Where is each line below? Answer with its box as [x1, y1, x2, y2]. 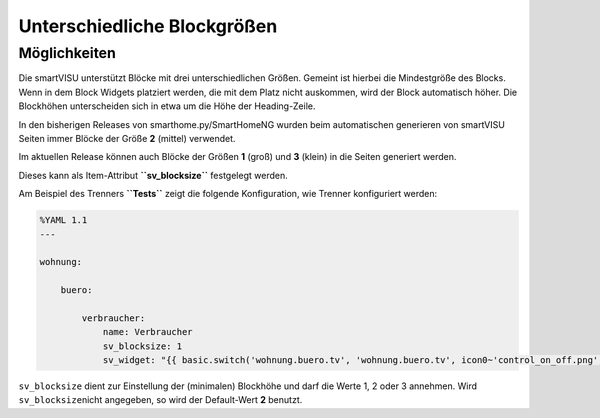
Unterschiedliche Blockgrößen [18, 15, 278, 37]
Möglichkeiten [18, 44, 117, 62]
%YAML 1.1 [39, 215, 88, 226]
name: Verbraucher [102, 326, 194, 338]
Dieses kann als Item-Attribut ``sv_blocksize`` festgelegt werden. [18, 169, 289, 181]
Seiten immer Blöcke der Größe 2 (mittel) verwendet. [18, 132, 236, 144]
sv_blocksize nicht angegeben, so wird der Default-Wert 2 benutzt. [18, 394, 303, 406]
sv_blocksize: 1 [102, 340, 183, 352]
